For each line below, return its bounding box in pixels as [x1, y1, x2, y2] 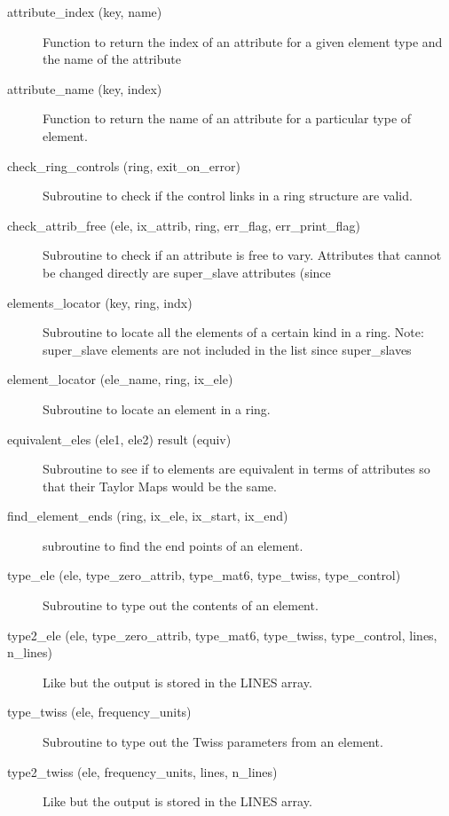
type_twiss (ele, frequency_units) [7, 702, 192, 721]
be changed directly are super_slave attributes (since [43, 263, 331, 281]
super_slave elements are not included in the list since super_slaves [43, 340, 412, 358]
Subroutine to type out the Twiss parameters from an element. [43, 733, 383, 751]
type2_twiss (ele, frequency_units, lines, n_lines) [7, 762, 278, 781]
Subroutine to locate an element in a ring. [43, 399, 271, 418]
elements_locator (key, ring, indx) [7, 293, 193, 311]
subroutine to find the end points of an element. [43, 536, 303, 554]
